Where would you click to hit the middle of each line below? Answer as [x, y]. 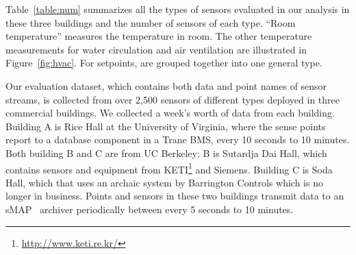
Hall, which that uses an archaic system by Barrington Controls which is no [164, 182]
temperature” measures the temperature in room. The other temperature [159, 36]
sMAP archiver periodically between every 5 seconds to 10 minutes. [150, 209]
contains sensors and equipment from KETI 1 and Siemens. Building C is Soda [169, 168]
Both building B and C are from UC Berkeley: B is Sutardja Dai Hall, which [166, 153]
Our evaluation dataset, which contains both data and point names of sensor [166, 85]
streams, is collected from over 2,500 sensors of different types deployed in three [173, 99]
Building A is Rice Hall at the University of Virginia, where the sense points [166, 126]
